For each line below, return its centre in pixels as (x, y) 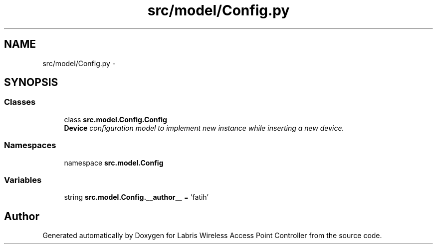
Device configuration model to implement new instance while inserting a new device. (204, 128)
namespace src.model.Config (114, 163)
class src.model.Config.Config (115, 119)
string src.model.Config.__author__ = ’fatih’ (136, 197)
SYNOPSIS (31, 83)
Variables (23, 180)
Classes (20, 102)
